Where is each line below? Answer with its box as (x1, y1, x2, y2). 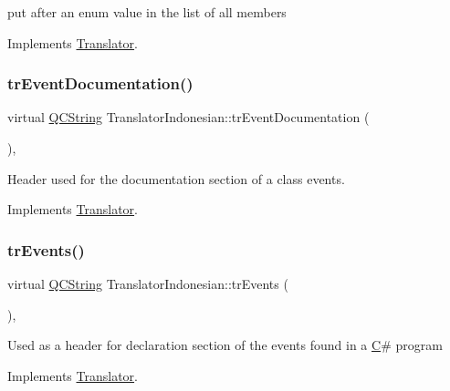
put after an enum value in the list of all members (7, 3, 287, 21)
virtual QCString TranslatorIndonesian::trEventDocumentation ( (7, 108, 370, 127)
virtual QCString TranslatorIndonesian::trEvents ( (7, 274, 288, 293)
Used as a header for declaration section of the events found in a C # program (7, 335, 443, 355)
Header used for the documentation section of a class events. (7, 169, 345, 188)
